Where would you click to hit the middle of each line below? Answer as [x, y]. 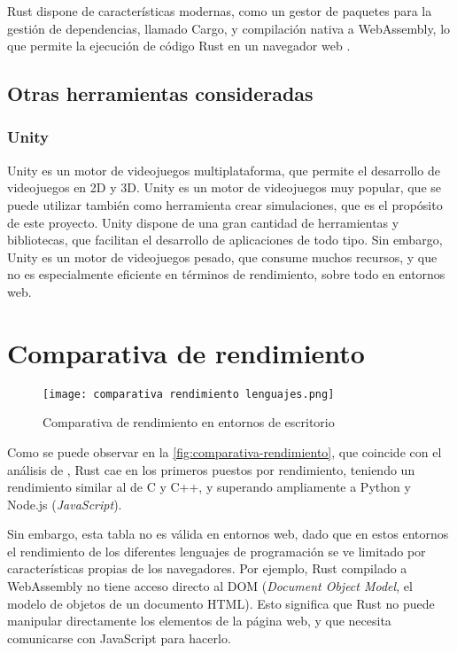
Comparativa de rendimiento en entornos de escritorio [189, 422]
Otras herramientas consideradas [160, 93]
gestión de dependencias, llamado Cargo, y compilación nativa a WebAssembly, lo [229, 28]
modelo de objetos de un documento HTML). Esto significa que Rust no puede [221, 603]
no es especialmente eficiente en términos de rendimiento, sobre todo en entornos [226, 274]
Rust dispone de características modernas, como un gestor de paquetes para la [220, 11]
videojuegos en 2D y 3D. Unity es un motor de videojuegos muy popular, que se [224, 187]
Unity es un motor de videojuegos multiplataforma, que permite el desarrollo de [224, 170]
